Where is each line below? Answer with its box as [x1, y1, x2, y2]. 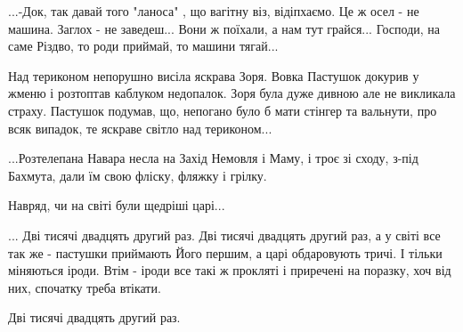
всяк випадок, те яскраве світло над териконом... [8, 118, 272, 137]
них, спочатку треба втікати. [8, 278, 161, 296]
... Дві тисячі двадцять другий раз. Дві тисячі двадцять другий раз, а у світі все [8, 225, 441, 244]
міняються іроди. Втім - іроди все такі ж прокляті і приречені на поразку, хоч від [8, 261, 451, 279]
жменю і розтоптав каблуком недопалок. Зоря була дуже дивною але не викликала [8, 84, 456, 102]
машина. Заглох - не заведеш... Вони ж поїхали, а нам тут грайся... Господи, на [8, 19, 441, 37]
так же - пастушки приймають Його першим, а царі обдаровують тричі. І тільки [8, 243, 443, 262]
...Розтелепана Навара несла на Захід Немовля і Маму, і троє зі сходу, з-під [8, 149, 418, 167]
